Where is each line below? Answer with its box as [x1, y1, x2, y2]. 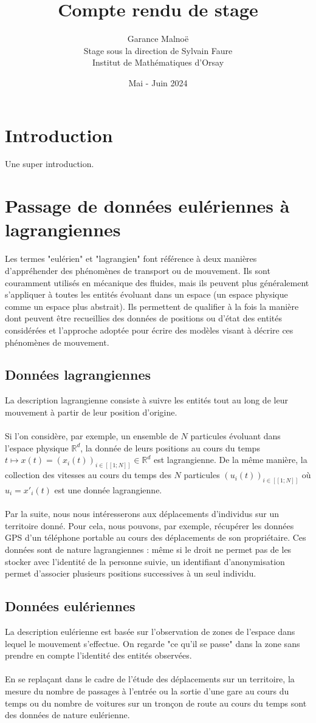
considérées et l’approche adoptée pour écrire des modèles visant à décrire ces [5, 323, 294, 336]
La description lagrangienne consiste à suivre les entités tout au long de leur [5, 394, 288, 406]
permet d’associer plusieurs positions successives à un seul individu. [5, 567, 256, 580]
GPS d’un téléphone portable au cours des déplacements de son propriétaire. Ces [5, 531, 306, 544]
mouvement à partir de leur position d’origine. [5, 405, 177, 418]
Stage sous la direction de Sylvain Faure [83, 44, 233, 57]
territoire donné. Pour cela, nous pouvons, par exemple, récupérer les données [5, 519, 294, 532]
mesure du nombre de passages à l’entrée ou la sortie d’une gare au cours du [5, 684, 289, 697]
